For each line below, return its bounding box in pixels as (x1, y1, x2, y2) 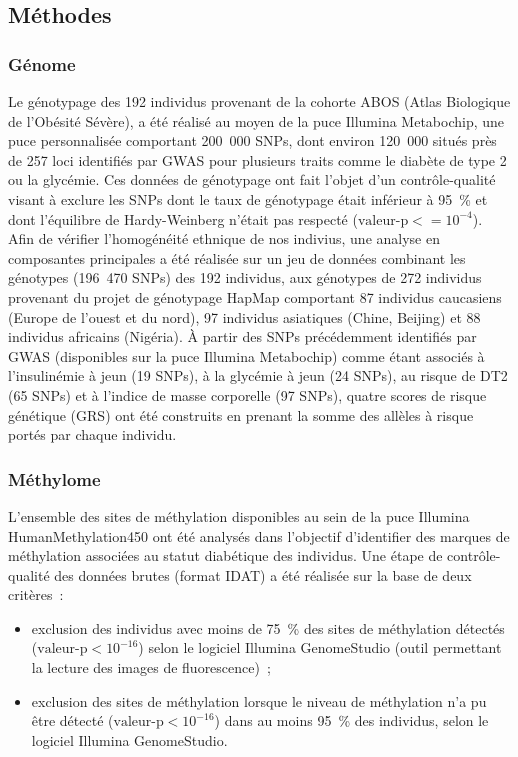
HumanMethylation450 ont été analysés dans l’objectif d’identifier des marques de (8, 525, 510, 546)
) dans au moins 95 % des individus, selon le (214, 710, 489, 731)
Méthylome (8, 466, 101, 491)
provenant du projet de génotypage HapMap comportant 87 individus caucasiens (8, 286, 502, 307)
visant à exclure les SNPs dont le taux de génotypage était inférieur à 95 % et (8, 188, 488, 209)
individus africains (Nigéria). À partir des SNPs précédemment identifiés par (8, 326, 477, 347)
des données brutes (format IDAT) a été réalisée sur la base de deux (54, 564, 472, 585)
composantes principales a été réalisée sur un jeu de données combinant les (8, 247, 466, 268)
